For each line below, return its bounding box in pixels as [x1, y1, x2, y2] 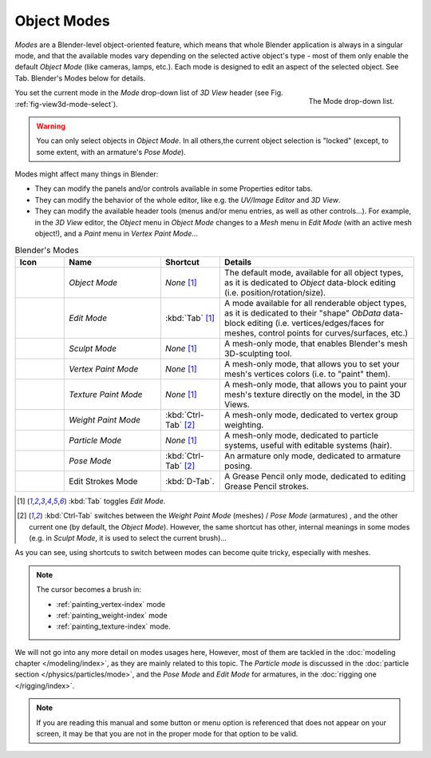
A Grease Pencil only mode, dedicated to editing [224, 470, 406, 482]
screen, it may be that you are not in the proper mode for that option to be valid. [36, 729, 299, 739]
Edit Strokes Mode [69, 475, 138, 486]
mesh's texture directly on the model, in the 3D [224, 388, 401, 399]
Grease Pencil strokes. [224, 480, 309, 491]
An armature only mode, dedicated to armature [224, 450, 401, 461]
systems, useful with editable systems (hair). [224, 439, 393, 450]
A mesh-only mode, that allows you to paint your [224, 379, 407, 390]
